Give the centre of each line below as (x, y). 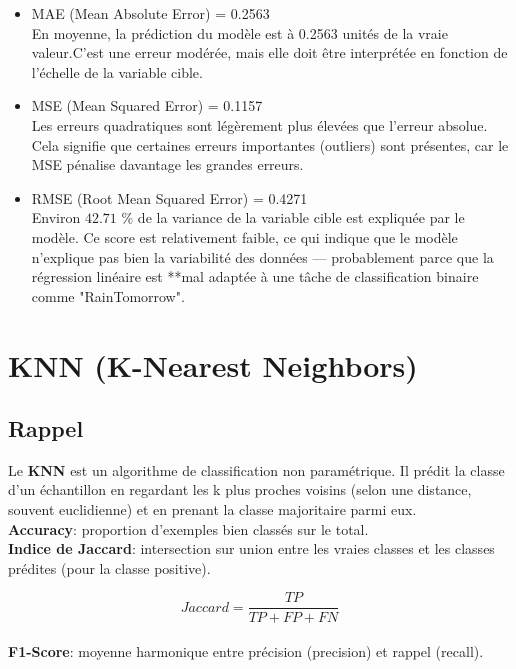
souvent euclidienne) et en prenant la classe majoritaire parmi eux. (212, 509)
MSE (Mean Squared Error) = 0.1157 (147, 105)
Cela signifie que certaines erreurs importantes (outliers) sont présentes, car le (270, 144)
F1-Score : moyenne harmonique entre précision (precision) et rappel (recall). (246, 651)
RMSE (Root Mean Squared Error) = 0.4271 (169, 197)
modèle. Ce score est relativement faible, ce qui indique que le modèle (244, 236)
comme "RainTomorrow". (108, 295)
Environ (56, 217)
